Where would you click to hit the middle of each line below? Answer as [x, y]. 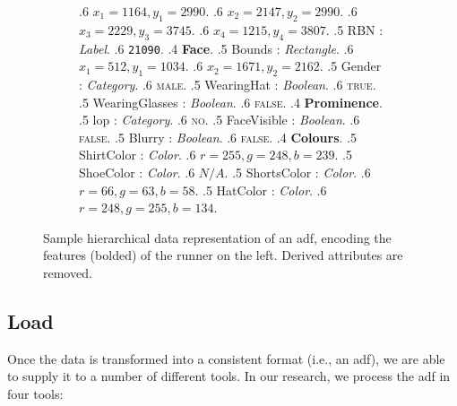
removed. [68, 272]
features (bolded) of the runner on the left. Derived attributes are [223, 255]
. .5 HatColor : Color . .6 [261, 190]
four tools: [35, 393]
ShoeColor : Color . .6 [137, 173]
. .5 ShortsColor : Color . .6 [297, 173]
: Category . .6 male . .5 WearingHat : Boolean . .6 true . [228, 85]
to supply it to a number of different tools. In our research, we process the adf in [229, 376]
